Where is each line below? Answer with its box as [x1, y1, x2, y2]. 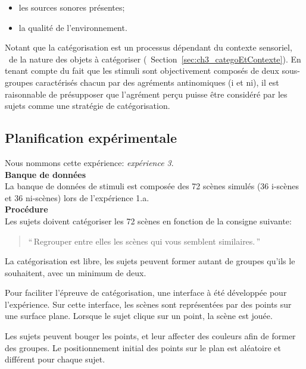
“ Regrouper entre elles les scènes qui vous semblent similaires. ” [28, 234, 261, 247]
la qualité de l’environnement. [18, 21, 127, 33]
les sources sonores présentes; [18, 1, 125, 13]
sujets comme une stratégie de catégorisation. [5, 99, 170, 112]
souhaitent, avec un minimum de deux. [5, 266, 146, 279]
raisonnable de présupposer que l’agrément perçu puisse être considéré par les [5, 87, 288, 100]
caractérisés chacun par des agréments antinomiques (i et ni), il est [35, 76, 279, 88]
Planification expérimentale [5, 129, 177, 147]
